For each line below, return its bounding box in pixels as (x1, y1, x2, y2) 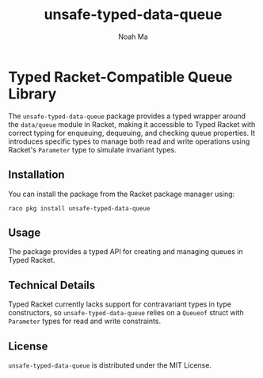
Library (8, 85, 57, 102)
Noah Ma (118, 32, 148, 41)
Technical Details (8, 278, 96, 291)
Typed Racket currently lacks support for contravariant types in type (8, 299, 232, 309)
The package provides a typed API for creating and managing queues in (8, 247, 243, 256)
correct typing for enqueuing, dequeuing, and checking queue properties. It (8, 128, 256, 137)
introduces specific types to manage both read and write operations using (8, 137, 250, 146)
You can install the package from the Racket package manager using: (8, 189, 235, 199)
